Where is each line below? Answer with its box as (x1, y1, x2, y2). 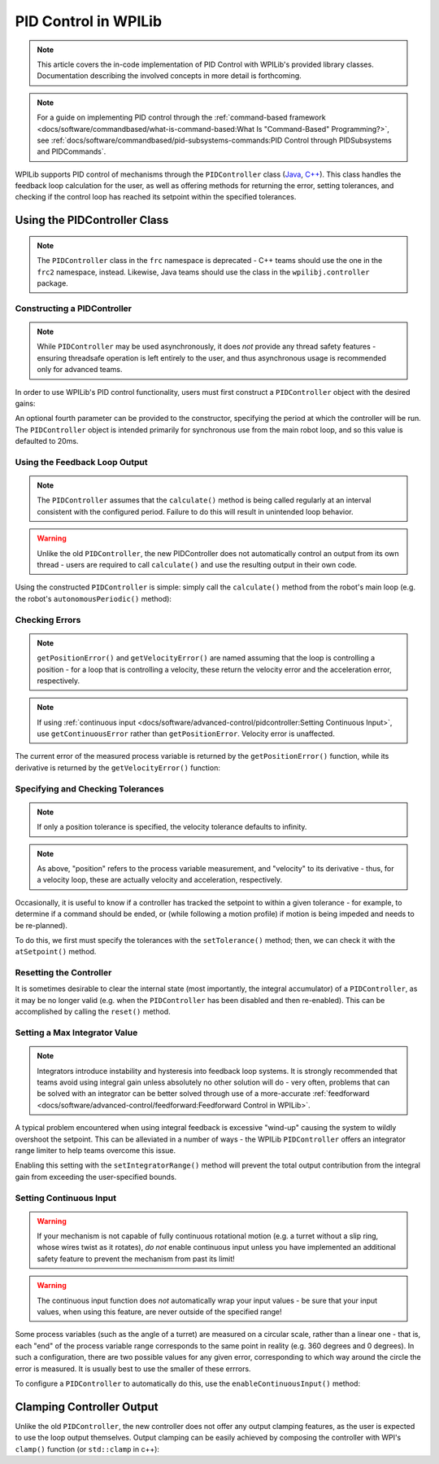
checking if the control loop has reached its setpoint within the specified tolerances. (15, 192, 297, 202)
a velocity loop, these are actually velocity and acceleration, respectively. (37, 875, 283, 885)
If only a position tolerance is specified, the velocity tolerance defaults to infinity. (37, 822, 307, 832)
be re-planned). (15, 920, 68, 930)
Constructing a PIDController (15, 302, 133, 313)
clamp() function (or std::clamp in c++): (15, 1444, 160, 1453)
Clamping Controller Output (15, 1400, 159, 1414)
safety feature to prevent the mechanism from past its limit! (37, 1254, 235, 1264)
